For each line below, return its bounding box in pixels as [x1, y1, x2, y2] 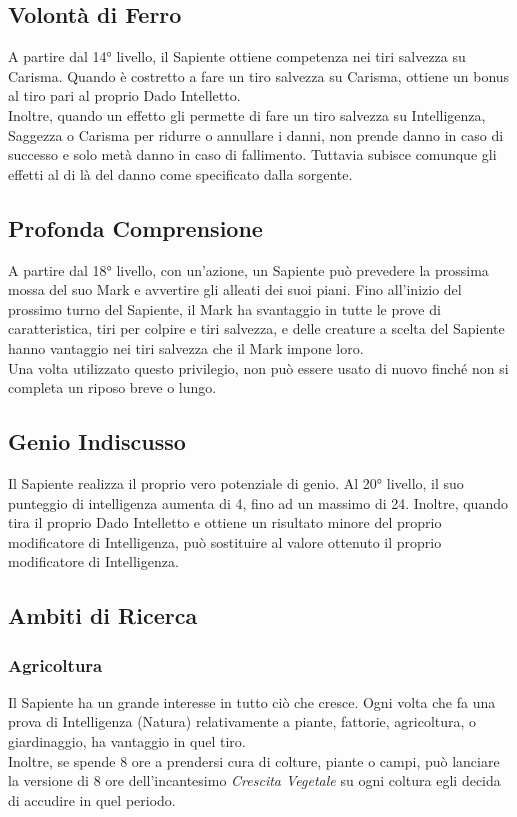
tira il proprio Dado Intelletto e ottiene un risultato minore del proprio [8, 512, 442, 533]
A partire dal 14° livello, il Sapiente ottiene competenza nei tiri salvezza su [8, 46, 466, 67]
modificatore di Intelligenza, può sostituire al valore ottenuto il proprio [8, 531, 442, 552]
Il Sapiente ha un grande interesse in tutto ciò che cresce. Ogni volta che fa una [8, 691, 496, 712]
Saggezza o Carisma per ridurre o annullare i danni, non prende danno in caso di [8, 124, 504, 145]
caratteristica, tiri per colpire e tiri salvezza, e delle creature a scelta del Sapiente [8, 318, 505, 339]
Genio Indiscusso [8, 426, 186, 457]
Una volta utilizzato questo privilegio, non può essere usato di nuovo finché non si [8, 357, 509, 378]
